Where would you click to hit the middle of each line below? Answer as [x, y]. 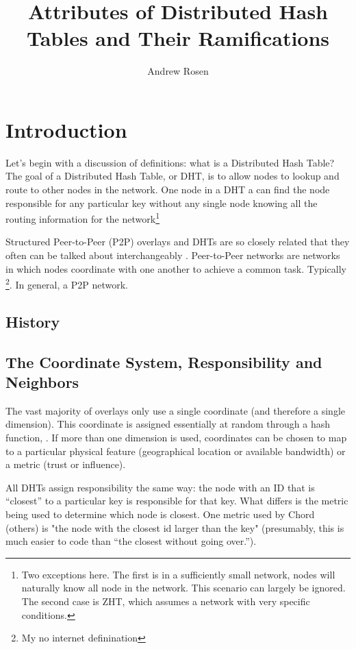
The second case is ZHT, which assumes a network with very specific [166, 601]
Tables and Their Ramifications [178, 38]
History [33, 321]
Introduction [66, 129]
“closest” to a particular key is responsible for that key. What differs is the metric [177, 501]
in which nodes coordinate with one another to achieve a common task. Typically [176, 268]
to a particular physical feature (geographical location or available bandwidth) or [176, 451]
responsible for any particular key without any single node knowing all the [162, 203]
